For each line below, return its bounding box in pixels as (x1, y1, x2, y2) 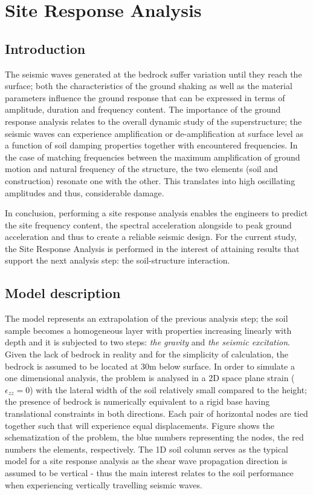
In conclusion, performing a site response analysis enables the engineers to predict (5, 207, 308, 219)
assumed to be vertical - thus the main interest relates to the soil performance (5, 467, 294, 479)
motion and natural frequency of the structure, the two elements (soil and (5, 162, 278, 175)
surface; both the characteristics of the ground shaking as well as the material (5, 79, 292, 92)
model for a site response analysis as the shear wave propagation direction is (5, 454, 288, 467)
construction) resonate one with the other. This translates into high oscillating (5, 174, 295, 187)
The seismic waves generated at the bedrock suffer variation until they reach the (5, 67, 302, 80)
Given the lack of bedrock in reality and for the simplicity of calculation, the (5, 348, 288, 360)
